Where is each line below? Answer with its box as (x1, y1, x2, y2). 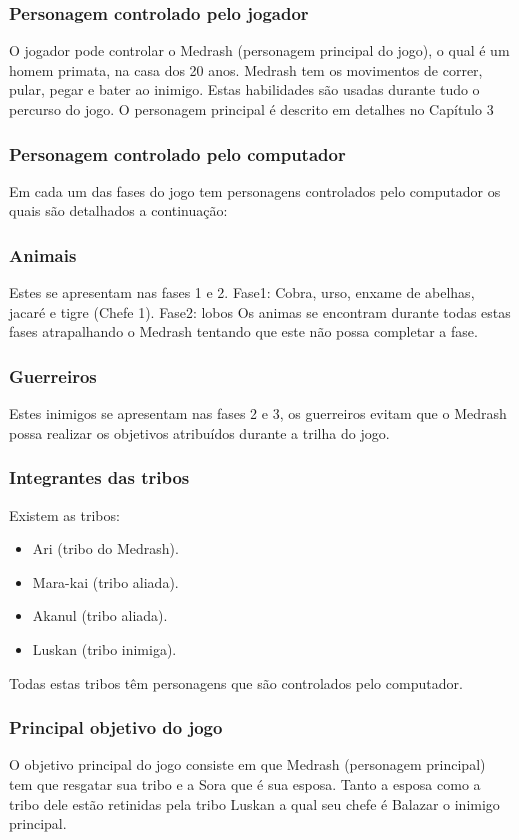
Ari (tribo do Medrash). (32, 538, 179, 559)
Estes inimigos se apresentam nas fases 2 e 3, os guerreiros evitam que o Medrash (9, 403, 507, 424)
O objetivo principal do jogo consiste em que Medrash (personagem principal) (9, 754, 486, 775)
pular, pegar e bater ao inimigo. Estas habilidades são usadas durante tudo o (9, 79, 480, 100)
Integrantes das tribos (9, 465, 190, 490)
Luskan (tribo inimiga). (32, 639, 177, 659)
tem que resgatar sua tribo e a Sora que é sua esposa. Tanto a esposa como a (9, 774, 481, 794)
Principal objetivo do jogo (9, 715, 223, 740)
